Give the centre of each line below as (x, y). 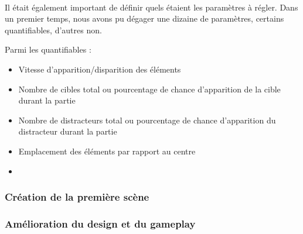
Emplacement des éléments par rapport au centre (107, 151)
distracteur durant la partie (68, 131)
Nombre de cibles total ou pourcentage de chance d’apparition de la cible (149, 89)
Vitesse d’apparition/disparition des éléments (100, 69)
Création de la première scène (77, 197)
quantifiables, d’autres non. (53, 30)
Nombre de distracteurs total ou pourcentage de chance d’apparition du (147, 120)
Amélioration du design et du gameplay (100, 223)
